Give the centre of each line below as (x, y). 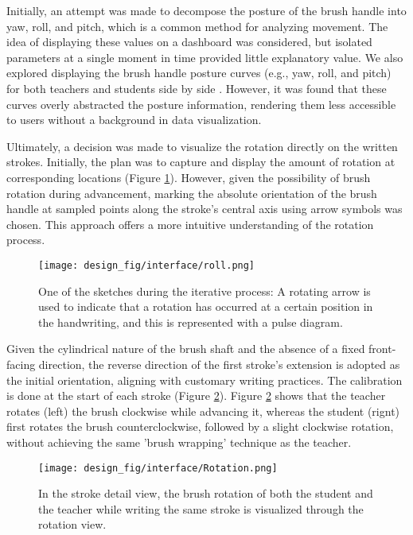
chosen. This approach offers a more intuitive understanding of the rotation (190, 224)
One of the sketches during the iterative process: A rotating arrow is (205, 291)
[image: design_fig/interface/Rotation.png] (158, 468)
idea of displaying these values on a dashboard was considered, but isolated (189, 42)
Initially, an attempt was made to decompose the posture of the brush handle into (206, 10)
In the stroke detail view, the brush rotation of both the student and (206, 493)
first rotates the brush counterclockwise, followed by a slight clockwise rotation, (200, 426)
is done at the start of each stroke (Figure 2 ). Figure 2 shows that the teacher (196, 395)
